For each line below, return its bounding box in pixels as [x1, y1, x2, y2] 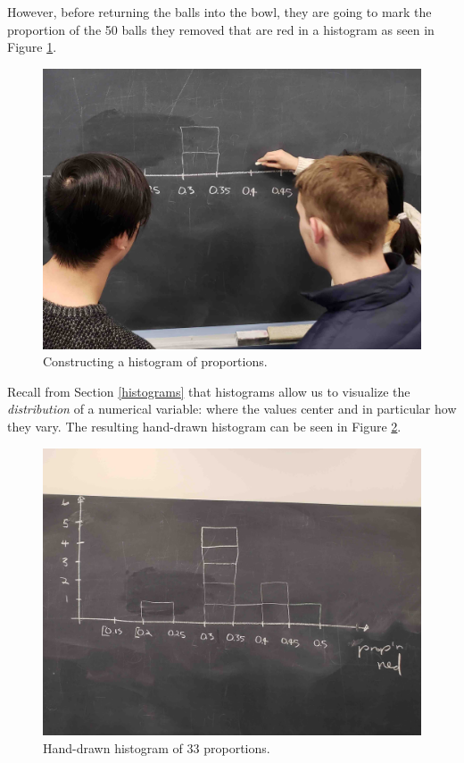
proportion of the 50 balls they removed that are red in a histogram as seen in [7, 20, 435, 38]
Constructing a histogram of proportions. [43, 352, 268, 371]
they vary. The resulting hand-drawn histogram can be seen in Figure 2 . [7, 417, 402, 436]
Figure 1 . [7, 38, 57, 56]
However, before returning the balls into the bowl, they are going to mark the [7, 3, 432, 21]
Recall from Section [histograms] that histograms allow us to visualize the [7, 381, 410, 400]
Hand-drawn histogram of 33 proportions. [43, 738, 270, 757]
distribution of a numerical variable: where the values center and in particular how [7, 399, 457, 418]
